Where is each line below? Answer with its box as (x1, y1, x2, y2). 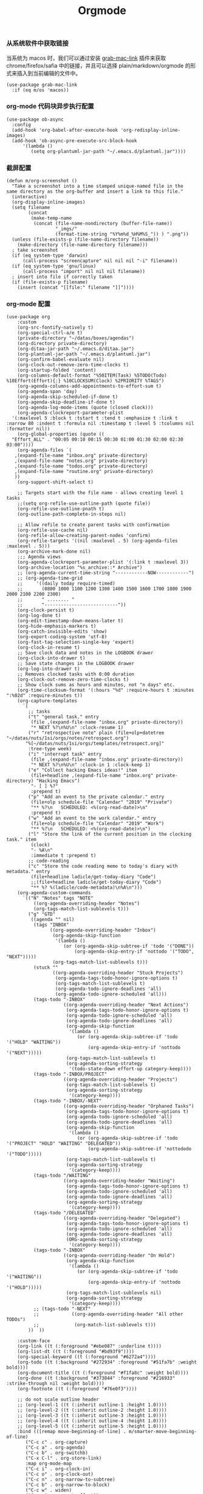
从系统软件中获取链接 (6, 39, 69, 48)
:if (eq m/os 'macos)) (12, 87, 69, 93)
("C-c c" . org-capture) (25, 1439, 88, 1445)
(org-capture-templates (17, 698, 78, 704)
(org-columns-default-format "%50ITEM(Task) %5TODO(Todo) (17, 372, 167, 379)
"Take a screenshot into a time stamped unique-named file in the (12, 183, 184, 190)
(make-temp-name (30, 215, 72, 221)
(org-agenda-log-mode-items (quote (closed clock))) (17, 405, 154, 411)
